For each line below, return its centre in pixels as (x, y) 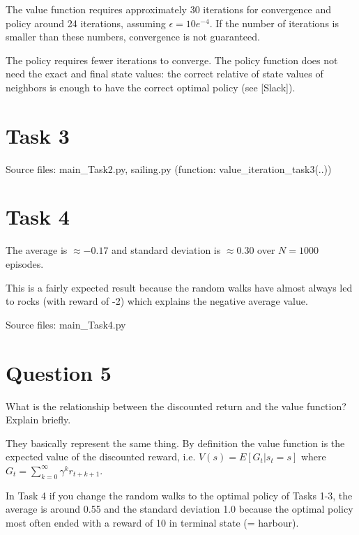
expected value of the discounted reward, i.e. (101, 457)
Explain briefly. (38, 420)
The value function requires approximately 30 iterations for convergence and (169, 9)
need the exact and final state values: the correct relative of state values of (165, 74)
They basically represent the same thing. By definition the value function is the (175, 443)
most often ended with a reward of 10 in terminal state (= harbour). (152, 522)
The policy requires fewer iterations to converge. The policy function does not (172, 60)
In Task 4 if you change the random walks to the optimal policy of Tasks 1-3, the (179, 495)
